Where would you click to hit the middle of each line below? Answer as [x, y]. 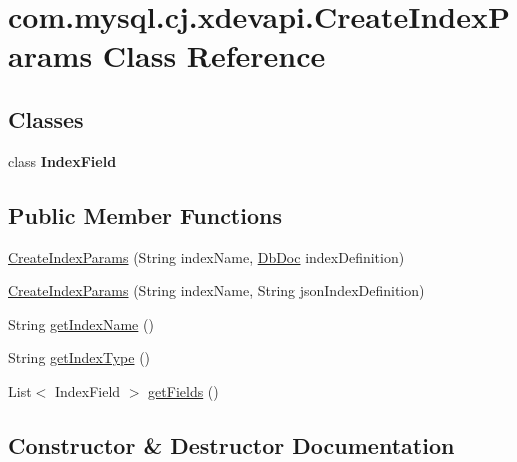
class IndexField [62, 160]
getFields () [183, 390]
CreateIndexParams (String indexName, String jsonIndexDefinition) [216, 290]
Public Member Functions [145, 214]
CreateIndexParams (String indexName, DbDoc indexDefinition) [206, 256]
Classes [46, 118]
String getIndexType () [79, 357]
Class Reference [214, 55]
